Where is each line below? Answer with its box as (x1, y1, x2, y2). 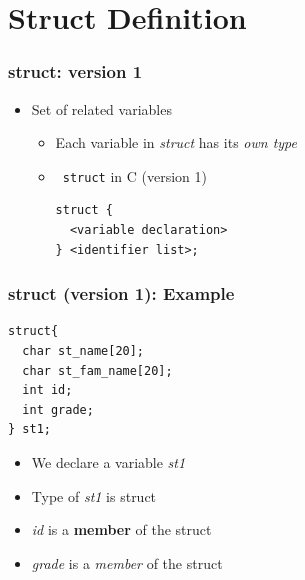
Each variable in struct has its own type (55, 132, 297, 153)
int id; (22, 383, 73, 398)
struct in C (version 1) (62, 165, 207, 186)
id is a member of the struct (31, 519, 212, 540)
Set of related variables (31, 98, 172, 119)
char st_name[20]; (22, 344, 145, 359)
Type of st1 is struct (31, 485, 157, 506)
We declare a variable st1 (31, 452, 186, 472)
